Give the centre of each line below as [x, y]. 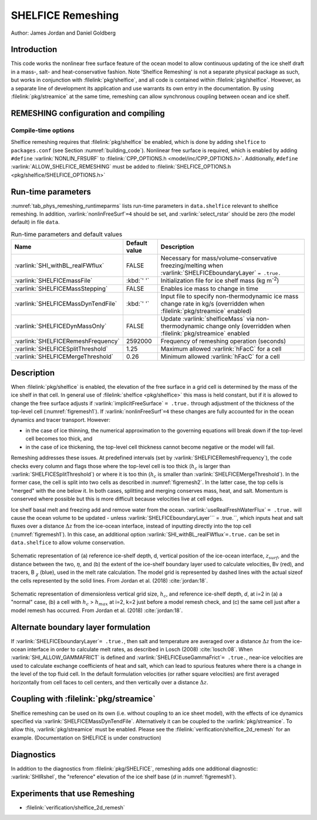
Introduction [34, 50]
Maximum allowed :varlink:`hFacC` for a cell [221, 348]
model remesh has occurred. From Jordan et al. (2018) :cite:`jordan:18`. [97, 610]
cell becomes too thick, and [59, 439]
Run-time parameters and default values [67, 234]
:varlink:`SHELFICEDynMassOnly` [60, 326]
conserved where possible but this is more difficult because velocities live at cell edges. [117, 499]
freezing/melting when [192, 266]
